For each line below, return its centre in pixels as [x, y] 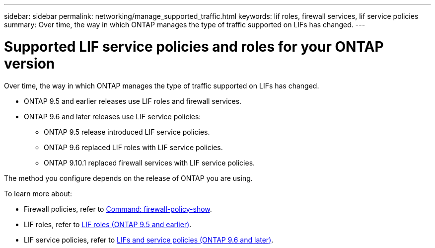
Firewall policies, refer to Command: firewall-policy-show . [118, 209]
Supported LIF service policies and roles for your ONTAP [194, 46]
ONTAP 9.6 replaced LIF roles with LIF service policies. [133, 147]
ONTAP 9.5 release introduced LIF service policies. [127, 132]
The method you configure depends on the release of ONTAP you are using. [128, 178]
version [30, 63]
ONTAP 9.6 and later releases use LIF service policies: [112, 116]
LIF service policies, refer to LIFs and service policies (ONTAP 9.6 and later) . [149, 240]
